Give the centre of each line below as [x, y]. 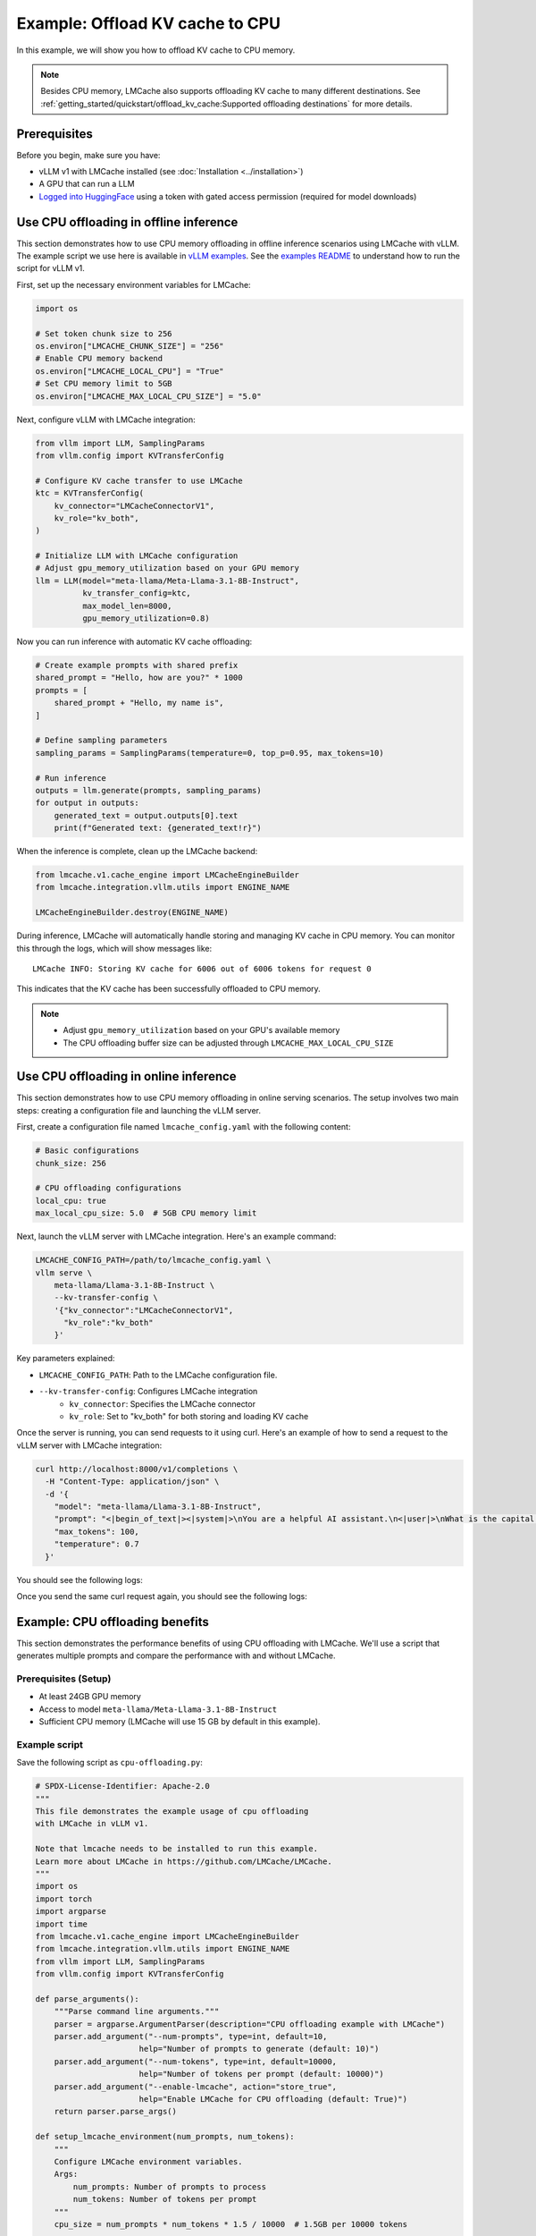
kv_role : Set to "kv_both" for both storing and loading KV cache [189, 1417]
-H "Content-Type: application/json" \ [132, 1482]
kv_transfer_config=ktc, [136, 593]
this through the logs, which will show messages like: [114, 948]
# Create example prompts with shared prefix [137, 665]
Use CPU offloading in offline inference [127, 222]
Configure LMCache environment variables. [148, 2161]
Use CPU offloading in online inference [126, 1076]
